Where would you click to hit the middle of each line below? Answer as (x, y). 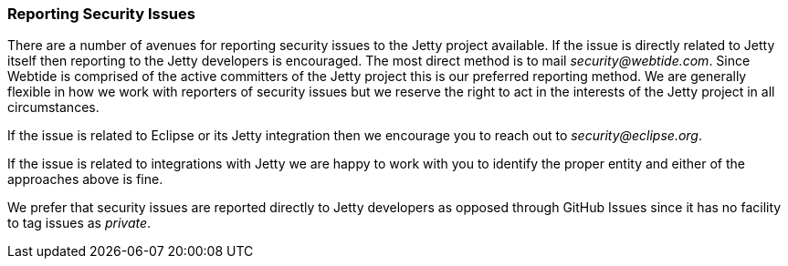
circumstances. (53, 107)
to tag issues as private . (79, 223)
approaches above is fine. (85, 179)
